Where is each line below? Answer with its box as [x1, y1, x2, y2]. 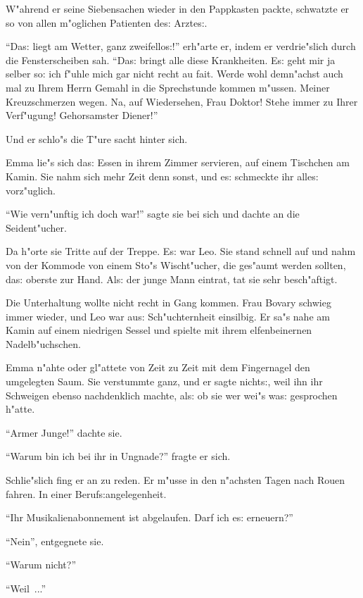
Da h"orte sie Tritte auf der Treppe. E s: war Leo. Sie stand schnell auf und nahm [6, 244, 356, 258]
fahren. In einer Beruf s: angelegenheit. [6, 486, 167, 501]
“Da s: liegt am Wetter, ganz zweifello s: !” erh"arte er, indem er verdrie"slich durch [6, 39, 356, 54]
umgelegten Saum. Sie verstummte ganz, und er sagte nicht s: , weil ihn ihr [6, 374, 323, 389]
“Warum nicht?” [6, 557, 76, 572]
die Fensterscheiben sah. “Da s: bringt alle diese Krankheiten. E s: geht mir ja [6, 52, 336, 67]
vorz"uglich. [6, 182, 56, 197]
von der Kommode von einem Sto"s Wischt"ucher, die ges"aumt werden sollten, [6, 257, 346, 272]
